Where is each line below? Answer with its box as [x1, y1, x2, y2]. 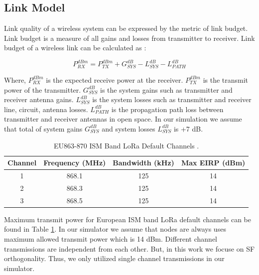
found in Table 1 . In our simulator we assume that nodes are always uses [4, 224, 226, 234]
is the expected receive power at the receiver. [46, 74, 183, 85]
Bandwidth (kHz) [113, 157, 174, 168]
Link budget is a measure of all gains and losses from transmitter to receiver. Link [4, 32, 255, 43]
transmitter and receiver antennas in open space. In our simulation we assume [4, 114, 242, 124]
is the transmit [203, 74, 249, 85]
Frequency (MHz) [43, 157, 106, 168]
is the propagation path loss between [111, 104, 224, 114]
